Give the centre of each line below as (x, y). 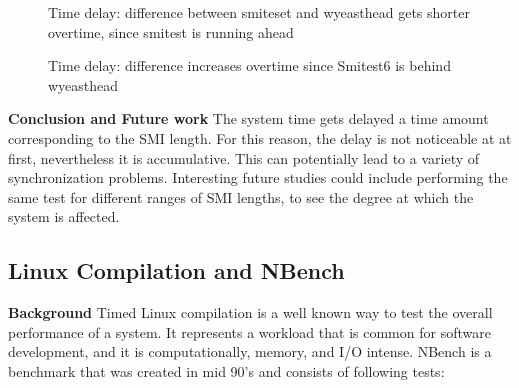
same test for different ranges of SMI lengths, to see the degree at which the (241, 196)
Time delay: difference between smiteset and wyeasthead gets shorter (259, 12)
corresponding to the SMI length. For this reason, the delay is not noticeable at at (260, 137)
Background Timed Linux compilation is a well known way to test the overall (250, 312)
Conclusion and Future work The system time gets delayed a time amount (248, 118)
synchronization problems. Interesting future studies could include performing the (258, 177)
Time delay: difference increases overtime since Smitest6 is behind (249, 65)
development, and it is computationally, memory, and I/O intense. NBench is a (250, 351)
